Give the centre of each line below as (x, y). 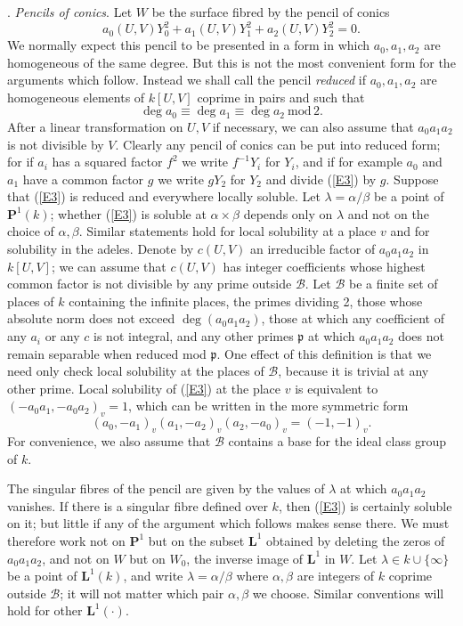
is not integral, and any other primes (194, 336)
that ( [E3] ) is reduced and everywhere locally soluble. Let (164, 196)
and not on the (388, 213)
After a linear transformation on (95, 126)
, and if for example (349, 162)
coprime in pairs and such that (281, 97)
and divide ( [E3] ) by (321, 179)
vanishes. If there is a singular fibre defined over (138, 505)
